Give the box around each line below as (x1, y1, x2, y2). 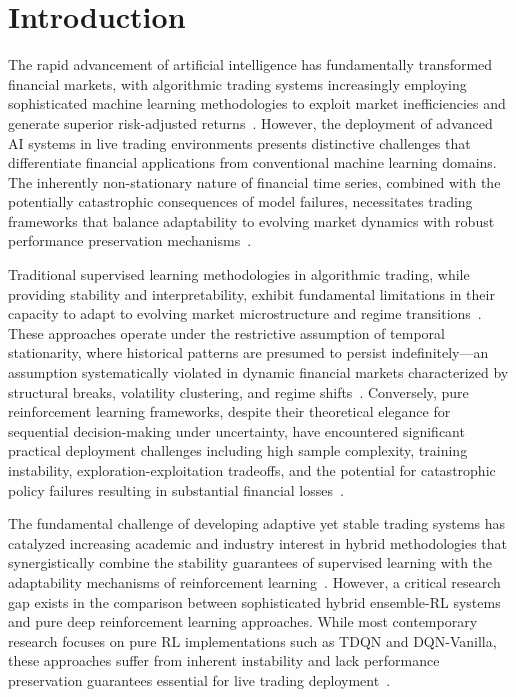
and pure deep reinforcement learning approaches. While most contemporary (8, 611, 478, 632)
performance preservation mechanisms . (8, 230, 252, 251)
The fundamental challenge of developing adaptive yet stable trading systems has (8, 513, 506, 534)
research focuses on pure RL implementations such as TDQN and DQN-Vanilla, (8, 630, 497, 651)
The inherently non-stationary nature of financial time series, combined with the (8, 171, 501, 192)
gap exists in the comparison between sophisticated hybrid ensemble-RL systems (8, 591, 501, 612)
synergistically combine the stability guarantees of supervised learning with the (8, 552, 493, 573)
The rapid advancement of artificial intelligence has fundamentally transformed (8, 54, 493, 75)
